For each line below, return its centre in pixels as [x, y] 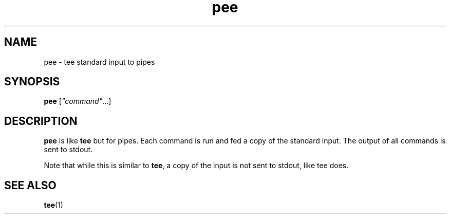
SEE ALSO [30, 185]
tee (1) [53, 205]
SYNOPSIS [32, 82]
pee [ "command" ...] [78, 101]
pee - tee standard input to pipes [99, 62]
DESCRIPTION [41, 121]
